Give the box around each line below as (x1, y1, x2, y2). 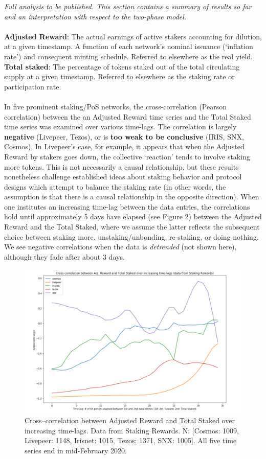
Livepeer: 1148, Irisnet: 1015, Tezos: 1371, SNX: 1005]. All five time (25, 435, 237, 446)
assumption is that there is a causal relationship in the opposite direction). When (4, 191, 259, 202)
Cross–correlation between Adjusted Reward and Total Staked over (25, 415, 235, 426)
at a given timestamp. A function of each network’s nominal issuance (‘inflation (4, 41, 253, 52)
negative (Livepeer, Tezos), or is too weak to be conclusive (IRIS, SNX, (4, 131, 244, 142)
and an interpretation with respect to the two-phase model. (4, 11, 187, 21)
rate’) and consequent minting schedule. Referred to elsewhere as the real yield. (4, 51, 253, 61)
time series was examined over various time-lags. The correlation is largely (4, 121, 237, 132)
